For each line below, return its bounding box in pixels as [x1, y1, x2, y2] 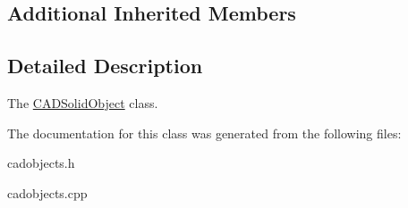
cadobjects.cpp [7, 183, 88, 202]
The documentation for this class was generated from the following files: [7, 123, 402, 142]
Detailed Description [7, 52, 203, 79]
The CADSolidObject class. [7, 93, 158, 112]
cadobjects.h [7, 154, 75, 172]
